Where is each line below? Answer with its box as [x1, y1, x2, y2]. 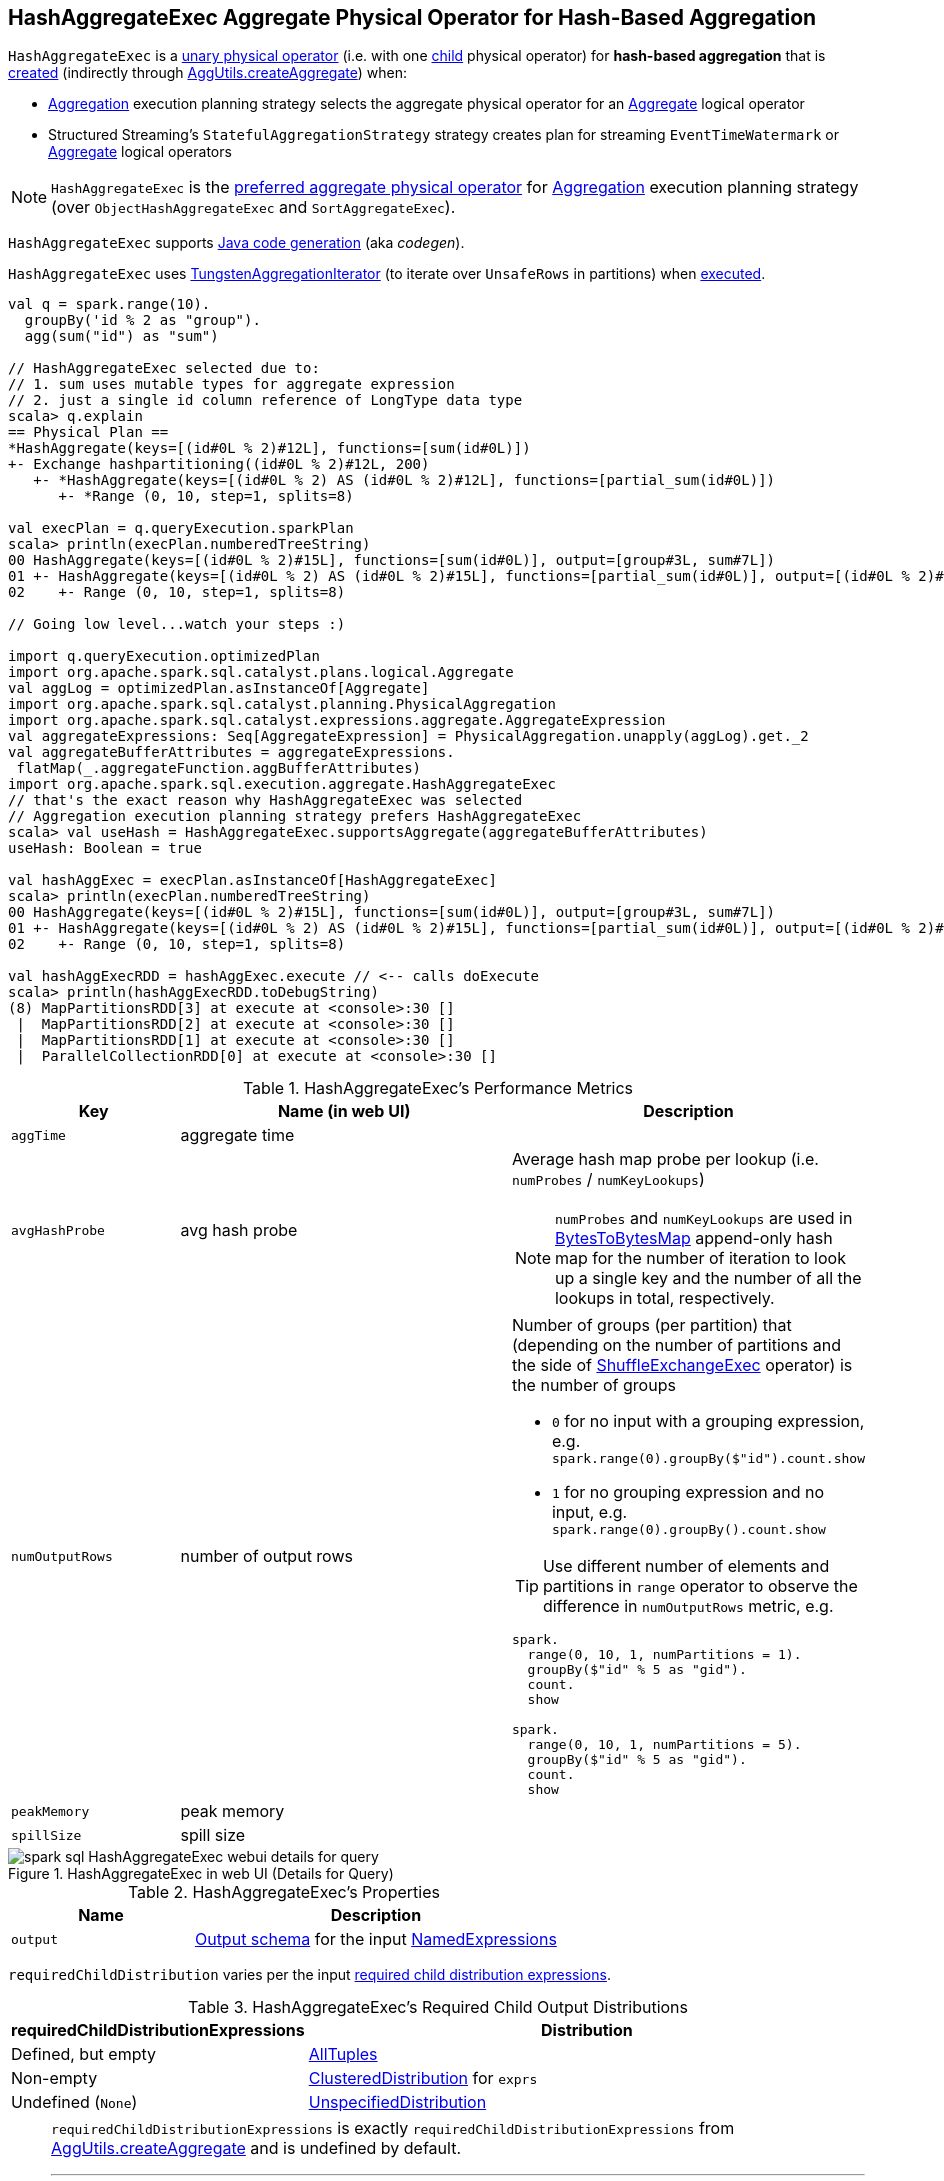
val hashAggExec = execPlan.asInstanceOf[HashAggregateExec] [8, 872, 497, 889]
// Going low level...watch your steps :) [8, 616, 346, 633]
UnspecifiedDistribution [308, 2092, 487, 2113]
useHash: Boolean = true [8, 840, 202, 857]
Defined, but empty [11, 2044, 157, 2065]
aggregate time [180, 1125, 295, 1146]
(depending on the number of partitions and [511, 1335, 842, 1356]
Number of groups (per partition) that [511, 1315, 792, 1336]
